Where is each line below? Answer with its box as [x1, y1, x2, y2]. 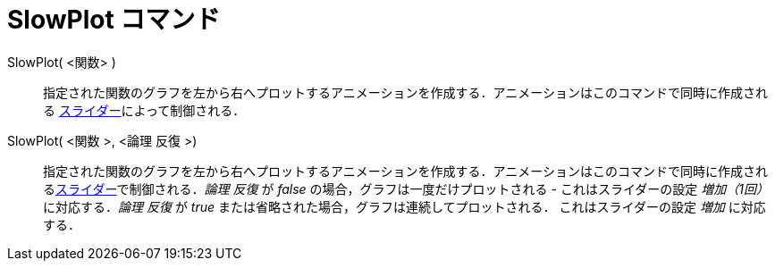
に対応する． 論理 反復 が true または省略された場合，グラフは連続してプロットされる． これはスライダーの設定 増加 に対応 [43, 198, 766, 214]
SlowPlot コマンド [7, 4, 221, 35]
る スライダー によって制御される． [43, 102, 246, 118]
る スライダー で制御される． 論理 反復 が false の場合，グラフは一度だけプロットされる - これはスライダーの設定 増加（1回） [43, 180, 770, 197]
